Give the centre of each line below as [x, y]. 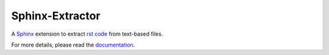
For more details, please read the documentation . [73, 45]
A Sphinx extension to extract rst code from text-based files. [87, 34]
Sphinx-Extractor [56, 16]
